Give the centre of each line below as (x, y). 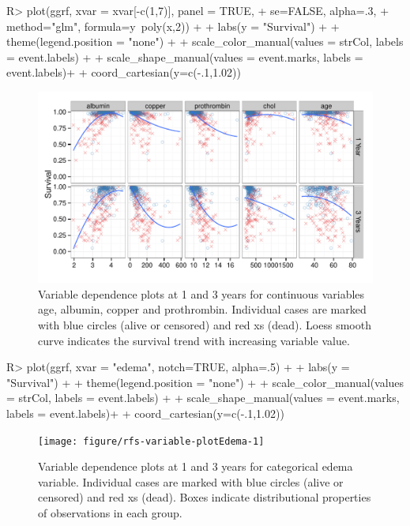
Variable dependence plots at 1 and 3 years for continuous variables (201, 293)
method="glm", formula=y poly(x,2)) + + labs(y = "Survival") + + (173, 26)
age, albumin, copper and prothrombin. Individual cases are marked (202, 309)
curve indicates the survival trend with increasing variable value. (194, 340)
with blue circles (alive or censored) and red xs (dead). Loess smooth (205, 324)
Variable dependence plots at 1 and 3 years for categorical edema (196, 466)
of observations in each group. (110, 512)
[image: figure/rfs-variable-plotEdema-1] (151, 441)
